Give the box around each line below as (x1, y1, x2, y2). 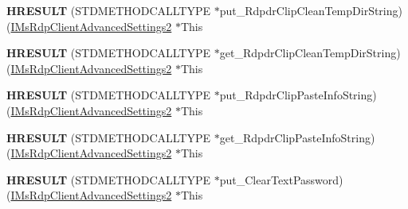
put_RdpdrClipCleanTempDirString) (219, 2, 402, 18)
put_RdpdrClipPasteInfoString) (219, 87, 377, 103)
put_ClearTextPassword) (219, 171, 343, 188)
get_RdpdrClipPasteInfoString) (219, 129, 375, 145)
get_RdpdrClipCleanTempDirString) (219, 45, 401, 61)
